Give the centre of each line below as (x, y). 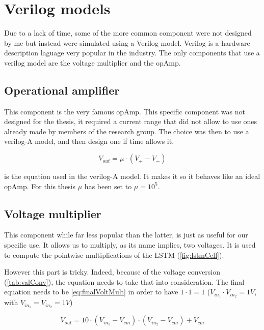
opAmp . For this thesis (40, 186)
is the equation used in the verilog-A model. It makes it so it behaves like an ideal (132, 176)
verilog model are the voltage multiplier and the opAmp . (93, 62)
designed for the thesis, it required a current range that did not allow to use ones (131, 121)
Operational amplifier (62, 90)
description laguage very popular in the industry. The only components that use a (132, 53)
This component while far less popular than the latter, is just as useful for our (126, 235)
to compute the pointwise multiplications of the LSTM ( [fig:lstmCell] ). (114, 254)
